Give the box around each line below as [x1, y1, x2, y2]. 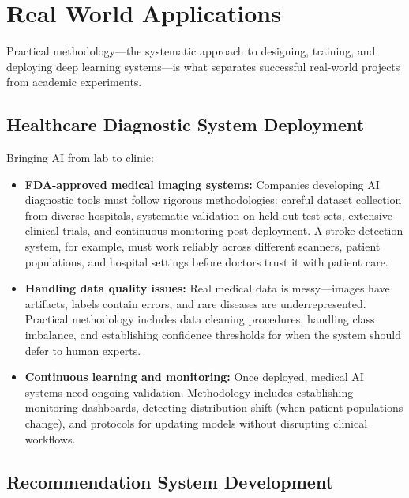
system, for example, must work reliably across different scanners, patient [24, 238, 381, 255]
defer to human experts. [24, 341, 141, 358]
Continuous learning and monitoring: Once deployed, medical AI [24, 368, 364, 385]
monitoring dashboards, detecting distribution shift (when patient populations [24, 399, 403, 416]
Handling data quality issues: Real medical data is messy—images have [24, 280, 390, 296]
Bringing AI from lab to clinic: [6, 149, 154, 166]
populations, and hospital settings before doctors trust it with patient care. [24, 253, 388, 270]
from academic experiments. [6, 74, 142, 90]
